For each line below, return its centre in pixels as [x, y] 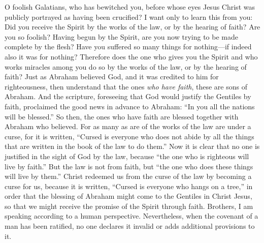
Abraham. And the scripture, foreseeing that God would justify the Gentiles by [128, 96]
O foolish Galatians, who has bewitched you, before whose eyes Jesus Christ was [130, 7]
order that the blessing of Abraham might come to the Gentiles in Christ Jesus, [128, 196]
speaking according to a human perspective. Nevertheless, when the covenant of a [131, 216]
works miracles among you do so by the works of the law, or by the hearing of [126, 66]
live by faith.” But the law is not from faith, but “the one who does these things [129, 166]
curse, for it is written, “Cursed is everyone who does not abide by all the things [129, 136]
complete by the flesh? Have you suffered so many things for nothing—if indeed [128, 47]
